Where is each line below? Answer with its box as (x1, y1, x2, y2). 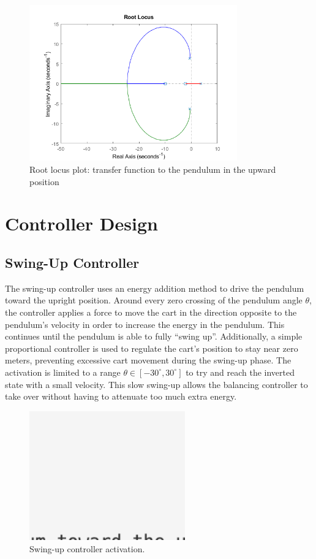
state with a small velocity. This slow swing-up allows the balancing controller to (5, 378, 308, 390)
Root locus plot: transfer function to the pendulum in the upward (29, 162, 276, 175)
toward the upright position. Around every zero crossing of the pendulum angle (5, 294, 303, 306)
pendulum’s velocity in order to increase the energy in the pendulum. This (5, 318, 285, 330)
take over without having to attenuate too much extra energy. (5, 390, 237, 403)
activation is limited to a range (5, 365, 121, 378)
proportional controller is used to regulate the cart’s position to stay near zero (5, 341, 298, 354)
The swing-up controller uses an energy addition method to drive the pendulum (5, 281, 304, 294)
